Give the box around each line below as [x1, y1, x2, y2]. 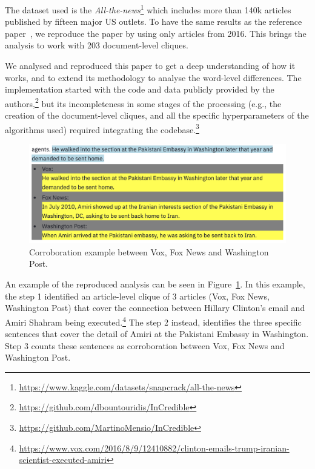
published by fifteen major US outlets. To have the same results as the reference [5, 15, 302, 28]
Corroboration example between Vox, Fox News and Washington [29, 245, 269, 258]
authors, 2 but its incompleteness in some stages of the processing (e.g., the [5, 95, 282, 110]
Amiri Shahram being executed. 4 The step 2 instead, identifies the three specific [5, 313, 302, 328]
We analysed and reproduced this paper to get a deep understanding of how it [5, 59, 296, 72]
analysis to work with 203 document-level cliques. [5, 39, 188, 51]
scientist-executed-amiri [19, 453, 107, 466]
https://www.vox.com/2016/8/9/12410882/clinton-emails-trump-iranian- [19, 441, 290, 454]
